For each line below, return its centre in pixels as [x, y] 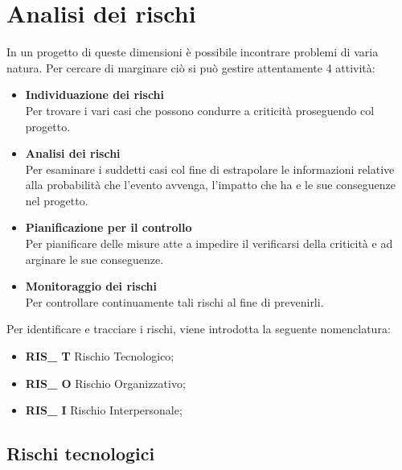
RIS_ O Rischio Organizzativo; [105, 383]
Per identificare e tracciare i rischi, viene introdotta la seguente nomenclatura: [199, 329]
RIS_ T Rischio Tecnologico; [100, 356]
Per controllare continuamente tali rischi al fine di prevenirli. [174, 301]
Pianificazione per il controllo [109, 227]
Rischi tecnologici [81, 454]
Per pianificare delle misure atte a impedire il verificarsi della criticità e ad [209, 243]
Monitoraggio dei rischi [91, 286]
